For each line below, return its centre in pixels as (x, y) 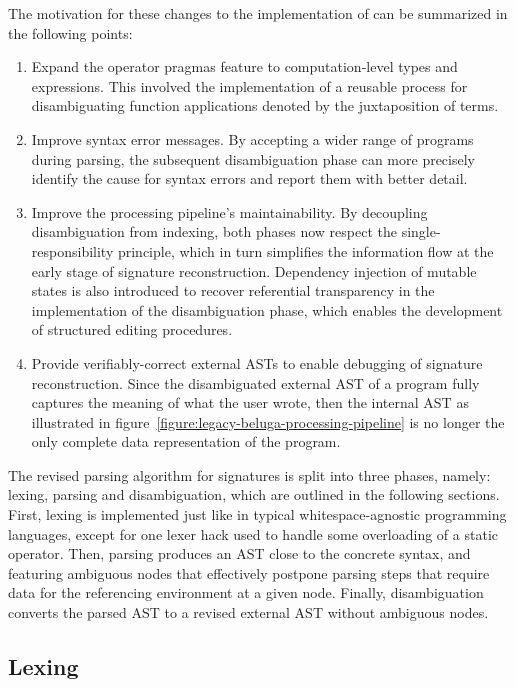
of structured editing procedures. (132, 329)
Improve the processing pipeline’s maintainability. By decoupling (229, 211)
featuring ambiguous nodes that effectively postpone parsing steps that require (249, 572)
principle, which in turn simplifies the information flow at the (305, 250)
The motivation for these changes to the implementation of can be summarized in (258, 13)
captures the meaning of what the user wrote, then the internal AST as (250, 402)
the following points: (70, 32)
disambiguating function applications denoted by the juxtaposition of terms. (265, 105)
